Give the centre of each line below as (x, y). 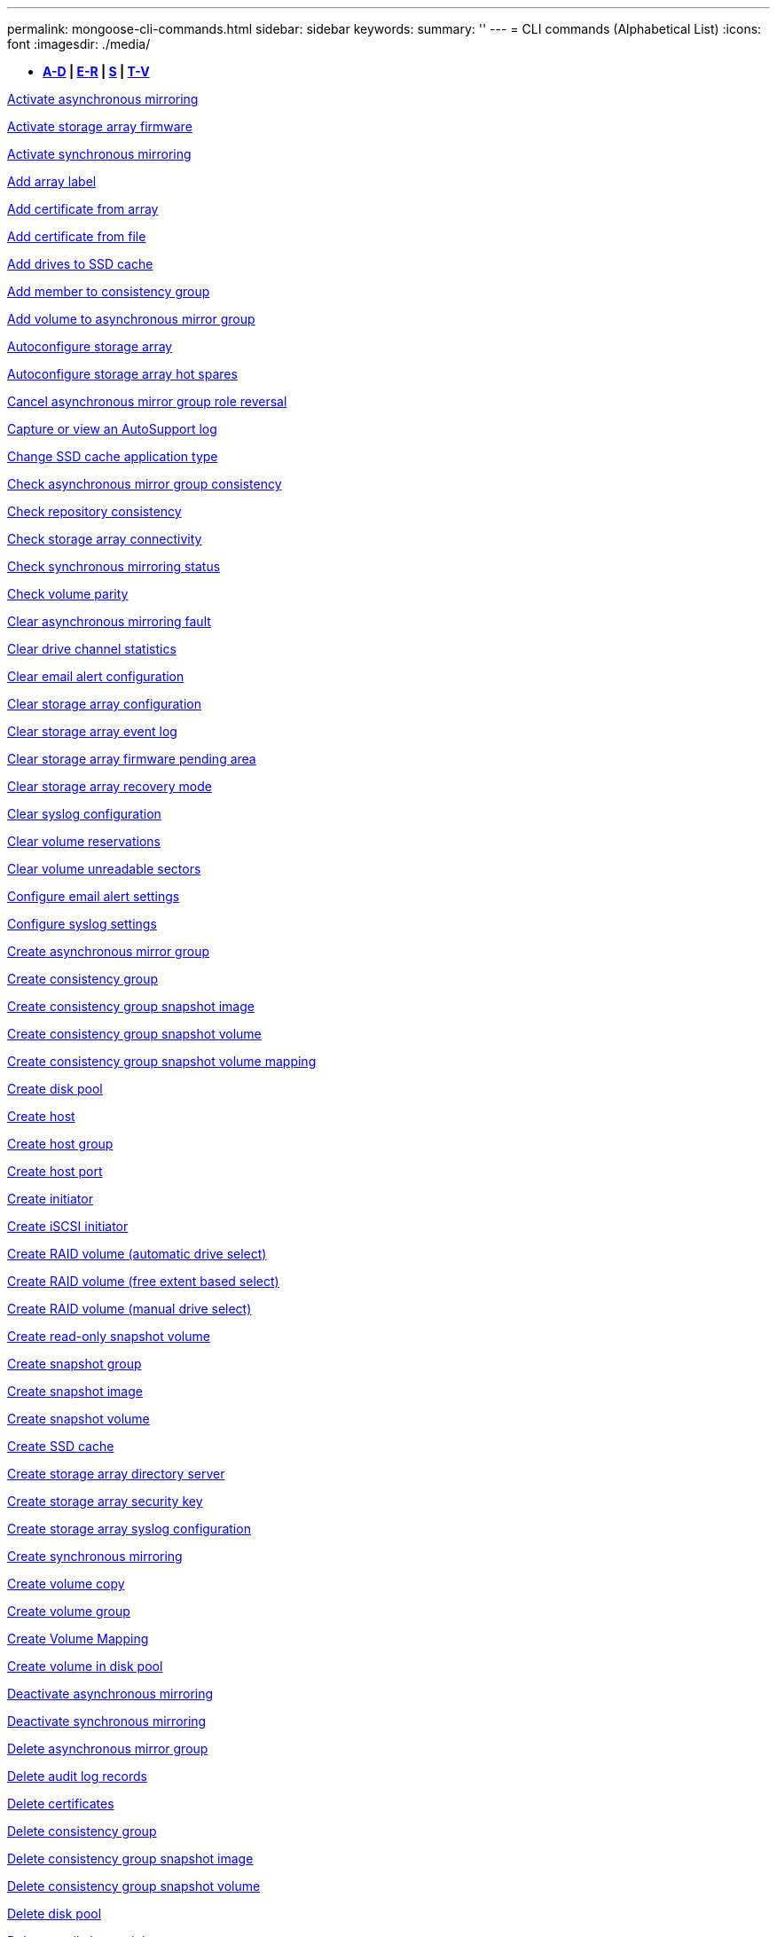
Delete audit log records (77, 1776)
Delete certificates (61, 1804)
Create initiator (50, 1199)
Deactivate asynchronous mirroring (110, 1694)
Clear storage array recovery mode (110, 786)
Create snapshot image (75, 1391)
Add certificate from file (77, 236)
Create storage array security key (105, 1501)
